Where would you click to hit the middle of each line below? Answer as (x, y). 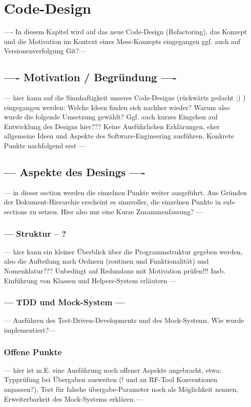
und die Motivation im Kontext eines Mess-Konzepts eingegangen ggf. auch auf (122, 41)
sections (16, 212)
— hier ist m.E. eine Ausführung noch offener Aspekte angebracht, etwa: (113, 370)
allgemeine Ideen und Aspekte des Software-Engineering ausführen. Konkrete (119, 136)
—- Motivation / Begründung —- (90, 77)
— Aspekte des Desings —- (75, 172)
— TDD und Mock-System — (64, 302)
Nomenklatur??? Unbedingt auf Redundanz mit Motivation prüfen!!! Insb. (115, 271)
